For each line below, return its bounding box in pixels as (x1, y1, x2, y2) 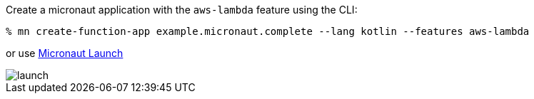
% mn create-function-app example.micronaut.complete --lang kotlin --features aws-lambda (6, 26, 530, 37)
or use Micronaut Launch (6, 47, 124, 59)
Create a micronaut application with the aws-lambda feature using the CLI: (6, 4, 358, 16)
